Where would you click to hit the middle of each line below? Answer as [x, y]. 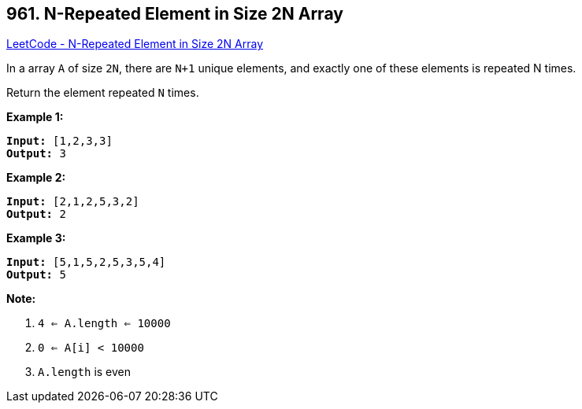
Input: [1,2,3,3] [59, 141]
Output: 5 [36, 275]
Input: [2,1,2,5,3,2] [73, 202]
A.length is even [85, 372]
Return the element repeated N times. [103, 93]
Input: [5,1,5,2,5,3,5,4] [86, 262]
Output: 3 [36, 154]
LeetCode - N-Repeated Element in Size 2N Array [135, 44]
